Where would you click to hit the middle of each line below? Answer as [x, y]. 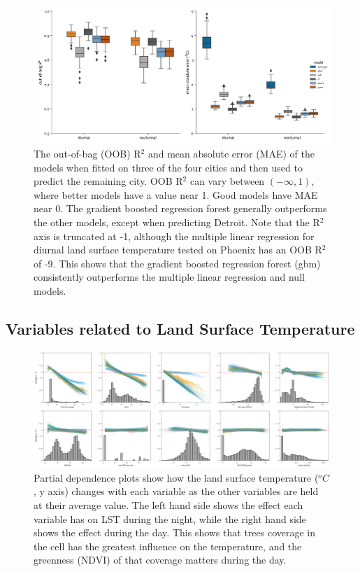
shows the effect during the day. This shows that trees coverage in [175, 532]
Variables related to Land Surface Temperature [180, 329]
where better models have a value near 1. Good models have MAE [176, 194]
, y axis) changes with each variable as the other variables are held [176, 491]
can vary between [227, 181]
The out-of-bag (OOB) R [87, 154]
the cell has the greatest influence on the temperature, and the [168, 546]
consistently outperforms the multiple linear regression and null [169, 277]
